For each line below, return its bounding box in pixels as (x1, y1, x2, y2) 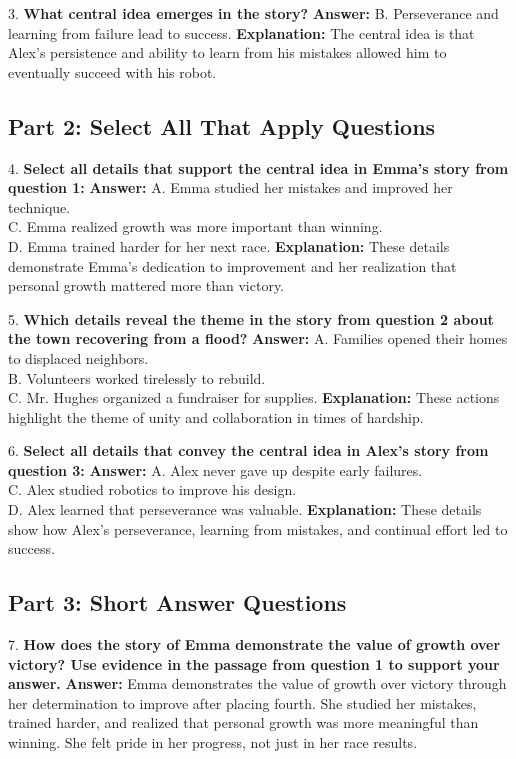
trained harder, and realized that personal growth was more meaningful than (8, 712, 479, 733)
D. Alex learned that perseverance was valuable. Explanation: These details (8, 499, 482, 520)
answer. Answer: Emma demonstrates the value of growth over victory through (8, 673, 507, 694)
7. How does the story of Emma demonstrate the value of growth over (8, 634, 501, 655)
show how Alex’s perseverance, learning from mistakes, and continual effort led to (8, 518, 508, 539)
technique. (8, 196, 71, 217)
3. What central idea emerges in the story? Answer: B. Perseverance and (8, 3, 499, 23)
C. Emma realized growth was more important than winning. (8, 216, 383, 237)
